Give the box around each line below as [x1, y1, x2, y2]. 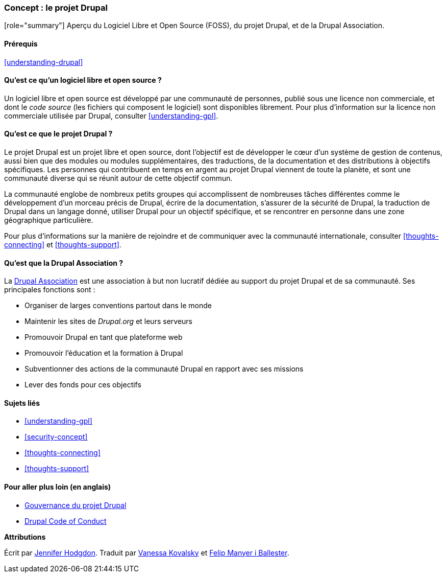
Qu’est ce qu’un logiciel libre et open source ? [4, 76, 162, 85]
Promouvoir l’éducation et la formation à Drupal [24, 349, 183, 358]
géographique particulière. [4, 216, 93, 225]
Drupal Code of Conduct [24, 516, 107, 525]
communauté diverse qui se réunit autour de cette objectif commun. [4, 174, 233, 183]
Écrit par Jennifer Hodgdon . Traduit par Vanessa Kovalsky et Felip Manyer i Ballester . [4, 548, 289, 557]
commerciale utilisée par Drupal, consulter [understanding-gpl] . [4, 111, 218, 120]
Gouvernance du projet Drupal [24, 500, 127, 510]
